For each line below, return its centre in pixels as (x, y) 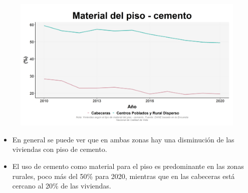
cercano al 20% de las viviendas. (62, 186)
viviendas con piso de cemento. (60, 149)
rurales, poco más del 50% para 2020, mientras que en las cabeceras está (123, 176)
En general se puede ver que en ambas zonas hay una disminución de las (123, 139)
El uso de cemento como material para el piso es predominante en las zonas (128, 166)
